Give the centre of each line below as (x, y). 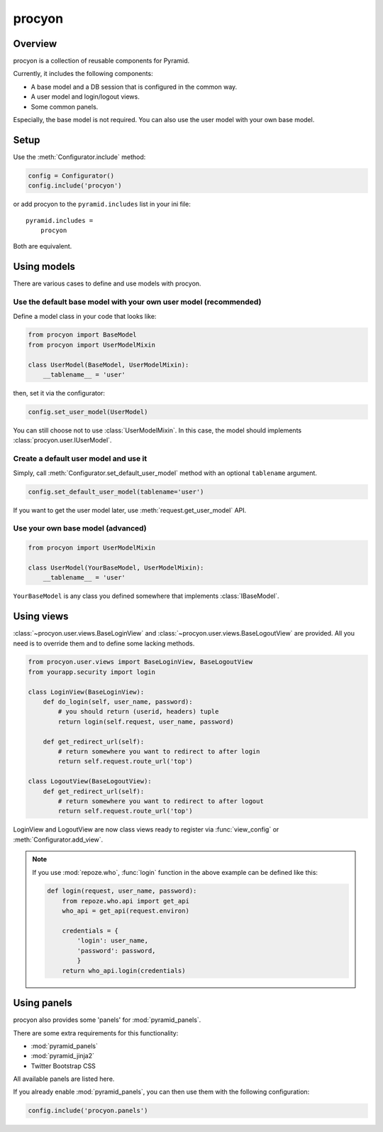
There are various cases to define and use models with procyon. (107, 283)
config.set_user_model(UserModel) (88, 412)
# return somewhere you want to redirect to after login (159, 752)
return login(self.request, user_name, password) (146, 722)
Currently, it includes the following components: (83, 74)
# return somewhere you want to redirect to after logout (161, 801)
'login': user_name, (113, 941)
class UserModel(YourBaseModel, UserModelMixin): (116, 567)
